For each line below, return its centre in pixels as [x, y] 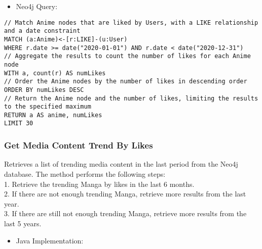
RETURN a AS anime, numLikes [53, 115]
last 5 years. [23, 223]
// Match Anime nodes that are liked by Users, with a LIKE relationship [131, 22]
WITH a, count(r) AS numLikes [55, 73]
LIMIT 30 [19, 123]
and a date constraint [42, 31]
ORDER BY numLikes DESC [44, 90]
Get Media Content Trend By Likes [79, 145]
